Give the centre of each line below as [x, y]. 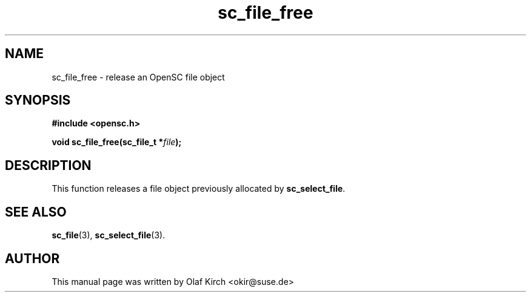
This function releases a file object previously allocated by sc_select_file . [199, 189]
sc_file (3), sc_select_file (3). [109, 235]
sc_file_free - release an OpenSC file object [138, 77]
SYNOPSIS [38, 100]
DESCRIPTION [48, 165]
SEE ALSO [36, 212]
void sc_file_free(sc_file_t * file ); [117, 142]
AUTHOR [32, 258]
